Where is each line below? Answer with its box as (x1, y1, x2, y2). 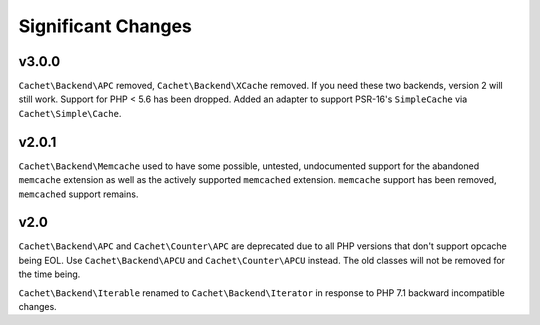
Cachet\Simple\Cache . (18, 107, 122, 119)
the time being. (18, 268, 81, 280)
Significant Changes (18, 15, 192, 37)
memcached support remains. (18, 188, 139, 200)
